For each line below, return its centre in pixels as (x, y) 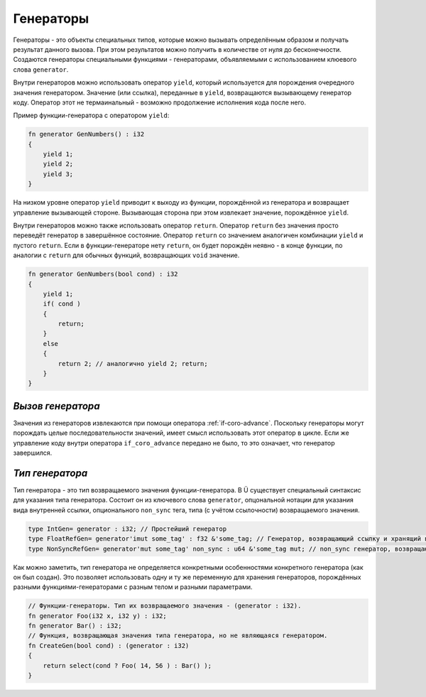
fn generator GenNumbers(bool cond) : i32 (103, 274)
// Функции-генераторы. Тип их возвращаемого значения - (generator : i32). (165, 606)
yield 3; (58, 174)
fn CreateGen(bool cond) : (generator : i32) (109, 645)
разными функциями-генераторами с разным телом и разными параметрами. (133, 587)
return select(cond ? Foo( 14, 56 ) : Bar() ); (127, 665)
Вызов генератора (57, 406)
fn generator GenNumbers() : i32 (86, 134)
